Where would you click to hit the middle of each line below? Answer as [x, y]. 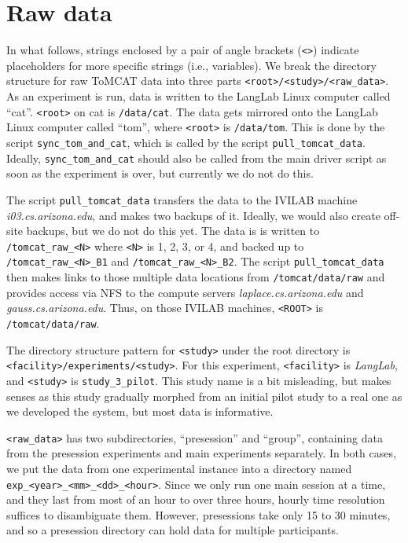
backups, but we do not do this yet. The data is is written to [173, 231]
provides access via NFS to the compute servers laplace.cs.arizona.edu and [185, 292]
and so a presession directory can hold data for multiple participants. [173, 530]
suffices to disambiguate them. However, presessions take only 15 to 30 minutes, [198, 514]
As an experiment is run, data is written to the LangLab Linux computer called [198, 96]
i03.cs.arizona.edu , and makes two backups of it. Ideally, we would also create [193, 215]
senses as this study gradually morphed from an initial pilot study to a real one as [204, 396]
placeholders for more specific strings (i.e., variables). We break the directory [191, 65]
